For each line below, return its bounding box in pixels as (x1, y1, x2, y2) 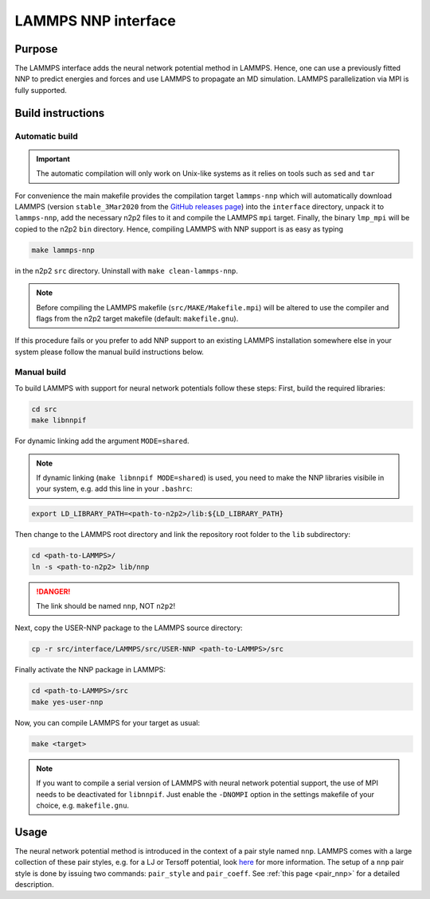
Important (36, 154, 71, 163)
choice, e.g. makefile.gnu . (36, 800, 130, 810)
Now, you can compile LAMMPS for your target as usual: (14, 718, 201, 727)
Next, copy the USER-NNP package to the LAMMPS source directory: (14, 623, 243, 632)
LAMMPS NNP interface (14, 12, 177, 29)
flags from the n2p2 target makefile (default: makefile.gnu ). (36, 313, 239, 323)
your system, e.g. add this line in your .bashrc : (36, 484, 193, 493)
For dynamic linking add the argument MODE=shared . (14, 436, 190, 446)
